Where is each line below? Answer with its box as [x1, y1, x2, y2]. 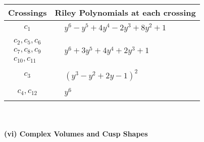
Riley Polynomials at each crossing [55, 7, 196, 18]
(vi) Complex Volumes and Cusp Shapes [4, 128, 148, 139]
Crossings [8, 7, 47, 18]
